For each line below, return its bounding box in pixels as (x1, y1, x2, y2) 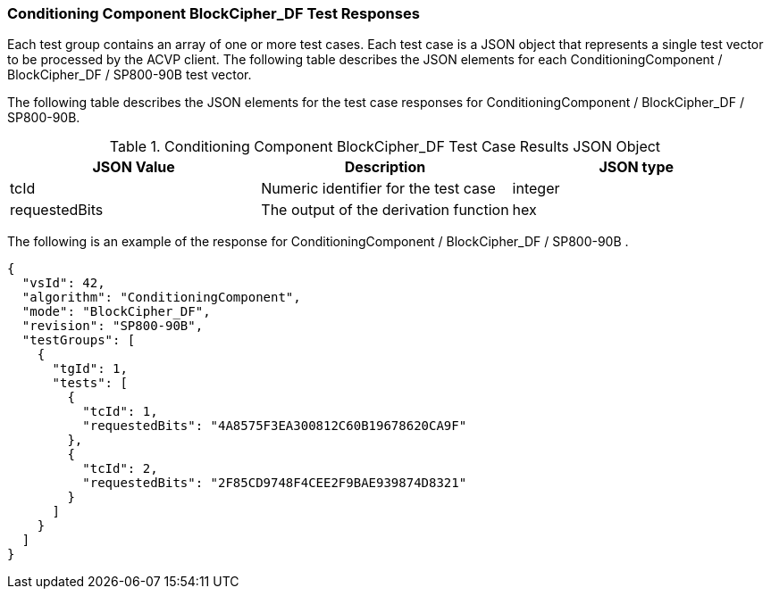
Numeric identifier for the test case (261, 179, 496, 198)
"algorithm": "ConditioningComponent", (21, 290, 301, 305)
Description (344, 158, 426, 177)
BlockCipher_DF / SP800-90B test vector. (7, 67, 252, 83)
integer (512, 179, 560, 198)
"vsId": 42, (21, 276, 105, 291)
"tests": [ (52, 376, 128, 391)
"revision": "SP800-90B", (21, 319, 204, 334)
